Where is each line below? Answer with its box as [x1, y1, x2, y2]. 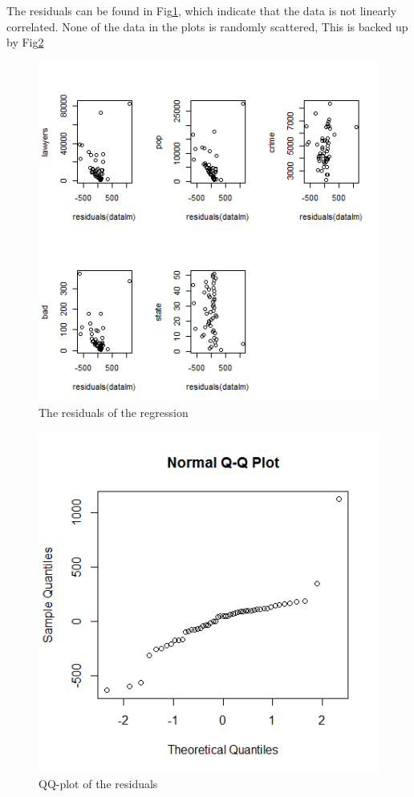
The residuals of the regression [39, 404, 189, 421]
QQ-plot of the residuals [39, 775, 158, 791]
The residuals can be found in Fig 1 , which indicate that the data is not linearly [6, 2, 397, 18]
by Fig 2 [6, 34, 44, 51]
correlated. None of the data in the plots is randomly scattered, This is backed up [6, 18, 408, 34]
